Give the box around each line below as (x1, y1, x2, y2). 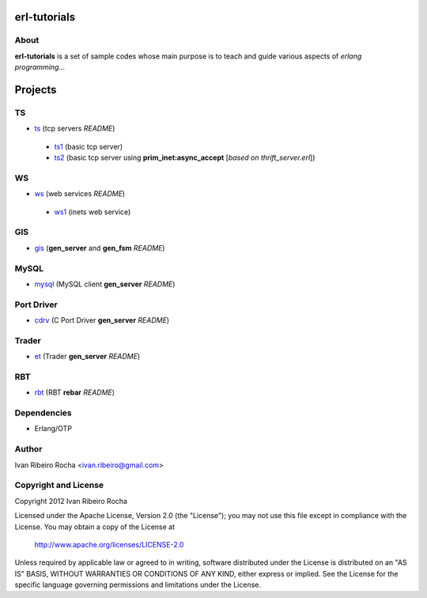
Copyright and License (14, 479, 104, 490)
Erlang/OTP (34, 424, 73, 433)
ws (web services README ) (34, 189, 126, 199)
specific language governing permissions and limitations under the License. (14, 580, 261, 589)
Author (14, 444, 43, 455)
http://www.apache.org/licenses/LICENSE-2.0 (34, 539, 184, 549)
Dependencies (14, 407, 73, 418)
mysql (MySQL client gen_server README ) (34, 279, 176, 289)
